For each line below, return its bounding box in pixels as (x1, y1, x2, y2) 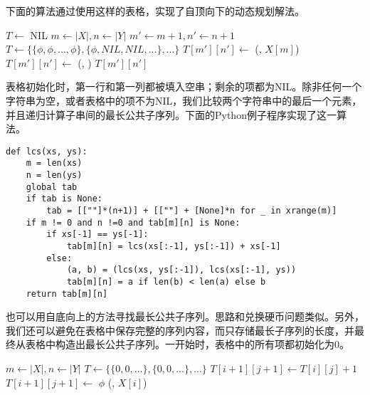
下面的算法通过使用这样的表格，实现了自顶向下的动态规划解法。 (6, 4, 305, 18)
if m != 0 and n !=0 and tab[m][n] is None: (26, 217, 240, 228)
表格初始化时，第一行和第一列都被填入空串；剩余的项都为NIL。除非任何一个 (6, 79, 362, 94)
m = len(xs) (26, 158, 83, 169)
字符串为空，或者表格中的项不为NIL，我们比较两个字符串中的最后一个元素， (6, 93, 362, 107)
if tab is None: (26, 194, 103, 204)
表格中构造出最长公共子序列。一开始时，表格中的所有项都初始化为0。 (25, 337, 349, 352)
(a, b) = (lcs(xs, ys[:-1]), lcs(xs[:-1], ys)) (66, 265, 297, 275)
